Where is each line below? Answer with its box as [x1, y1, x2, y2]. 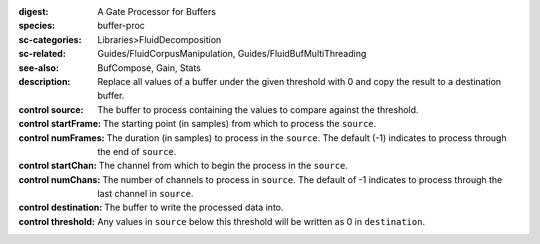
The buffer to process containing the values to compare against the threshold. [97, 103, 419, 115]
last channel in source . [97, 188, 194, 200]
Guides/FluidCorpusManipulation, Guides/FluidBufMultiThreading [97, 48, 367, 60]
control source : [18, 103, 84, 115]
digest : [18, 6, 49, 17]
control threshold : [18, 215, 95, 227]
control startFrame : [18, 118, 102, 130]
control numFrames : [18, 131, 105, 144]
